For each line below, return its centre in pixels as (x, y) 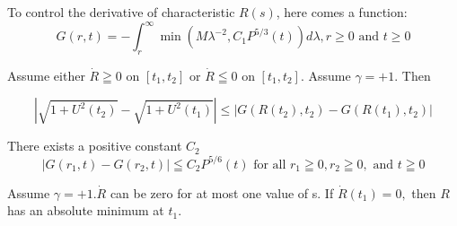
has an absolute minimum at (86, 210)
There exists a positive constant (95, 146)
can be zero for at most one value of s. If (222, 192)
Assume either (46, 75)
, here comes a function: (342, 12)
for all (270, 165)
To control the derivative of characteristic (121, 12)
